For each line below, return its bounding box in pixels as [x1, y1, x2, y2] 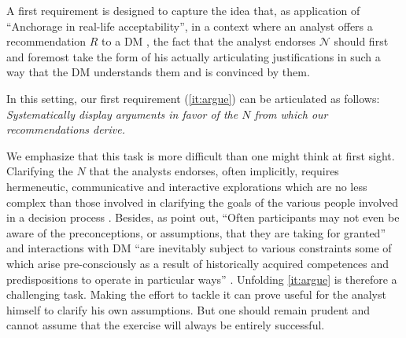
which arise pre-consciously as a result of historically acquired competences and [6, 255, 389, 271]
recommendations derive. [6, 121, 126, 138]
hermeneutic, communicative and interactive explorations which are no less [6, 178, 367, 194]
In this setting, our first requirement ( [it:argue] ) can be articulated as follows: [6, 90, 380, 106]
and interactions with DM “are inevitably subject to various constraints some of [6, 240, 392, 256]
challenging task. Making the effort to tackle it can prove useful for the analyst [6, 286, 386, 303]
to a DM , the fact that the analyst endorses [101, 33, 316, 50]
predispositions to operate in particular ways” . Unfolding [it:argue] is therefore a [6, 270, 397, 287]
